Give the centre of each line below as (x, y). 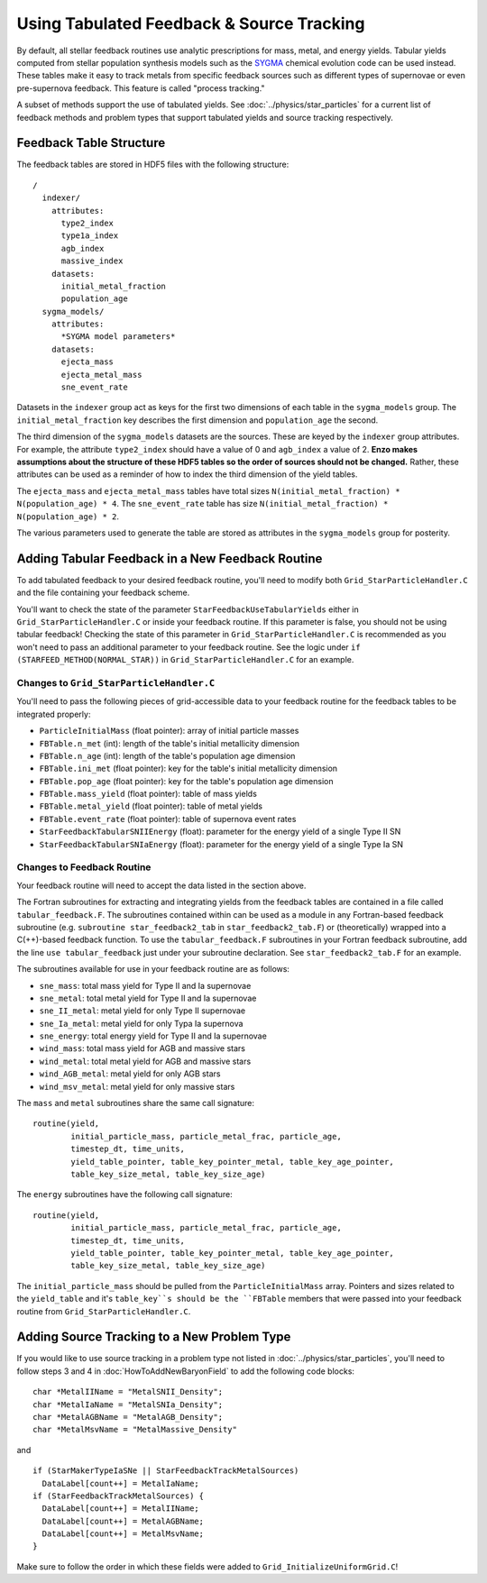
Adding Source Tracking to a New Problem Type (154, 1337)
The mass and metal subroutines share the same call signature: (136, 1103)
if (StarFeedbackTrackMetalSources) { (119, 1496)
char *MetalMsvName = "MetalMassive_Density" (135, 1430)
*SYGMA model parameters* (118, 337)
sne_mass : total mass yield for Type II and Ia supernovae (145, 985)
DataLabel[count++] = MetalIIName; (121, 1509)
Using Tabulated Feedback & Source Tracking (191, 23)
